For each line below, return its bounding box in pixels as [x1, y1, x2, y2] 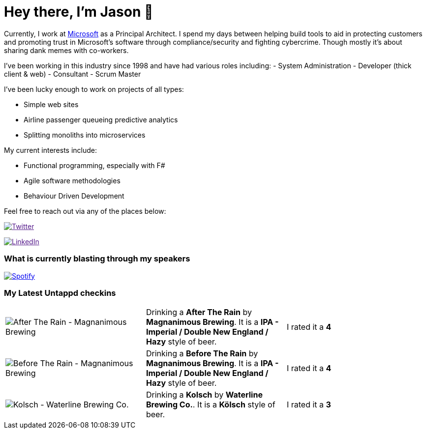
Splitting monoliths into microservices [24, 130, 146, 139]
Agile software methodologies [24, 176, 121, 185]
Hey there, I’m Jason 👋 [4, 3, 153, 20]
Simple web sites [24, 100, 79, 109]
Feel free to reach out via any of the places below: [4, 206, 166, 215]
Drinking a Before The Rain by [146, 348, 258, 359]
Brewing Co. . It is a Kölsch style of [146, 400, 275, 410]
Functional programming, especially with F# [24, 161, 165, 170]
